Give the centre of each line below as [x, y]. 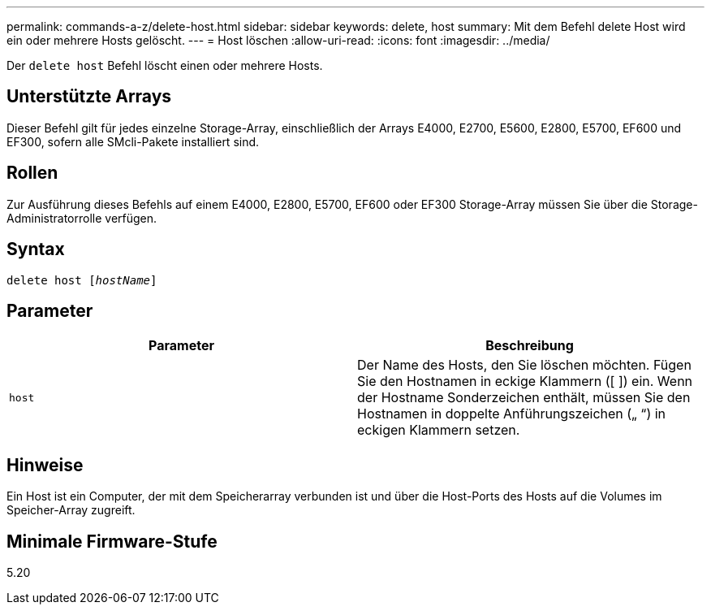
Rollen [32, 173]
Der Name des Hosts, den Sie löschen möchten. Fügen [524, 365]
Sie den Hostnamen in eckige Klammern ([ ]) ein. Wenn [525, 381]
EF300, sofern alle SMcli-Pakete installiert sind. [133, 141]
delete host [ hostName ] [82, 280]
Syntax [36, 249]
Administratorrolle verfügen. [82, 218]
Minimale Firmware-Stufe [112, 541]
